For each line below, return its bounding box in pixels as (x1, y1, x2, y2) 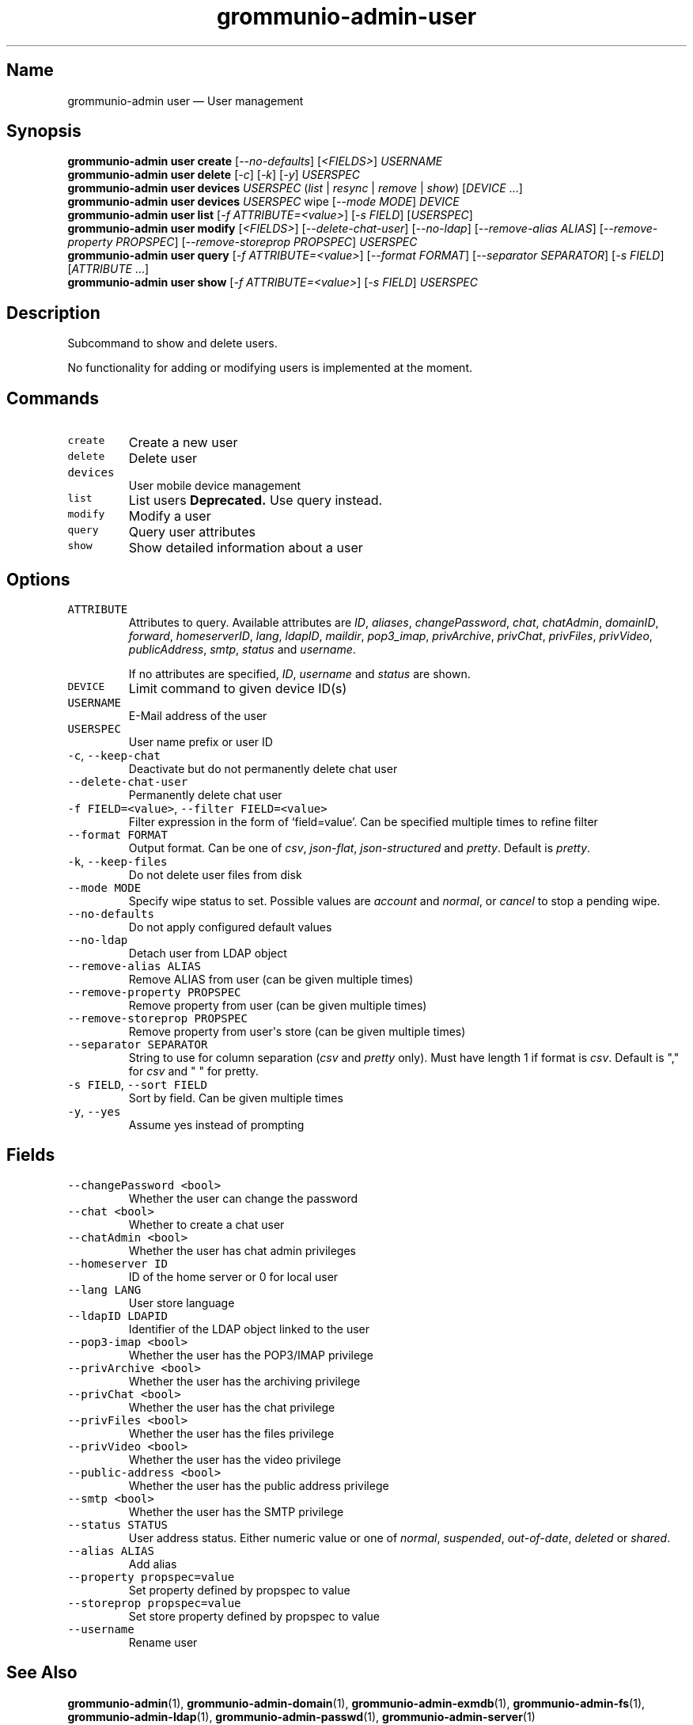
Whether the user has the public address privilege (128, 1478, 389, 1492)
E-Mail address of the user (128, 708, 267, 722)
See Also (6, 1662, 78, 1683)
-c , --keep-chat (67, 748, 161, 762)
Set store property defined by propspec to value (128, 1609, 380, 1623)
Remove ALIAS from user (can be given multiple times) (128, 972, 414, 986)
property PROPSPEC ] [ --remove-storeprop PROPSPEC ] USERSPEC (67, 235, 418, 249)
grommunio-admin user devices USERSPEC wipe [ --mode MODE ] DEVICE (67, 195, 460, 209)
